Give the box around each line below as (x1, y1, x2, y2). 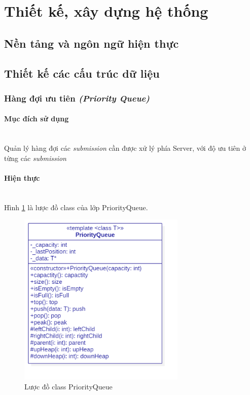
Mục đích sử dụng (4, 113, 69, 124)
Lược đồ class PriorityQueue (24, 381, 113, 391)
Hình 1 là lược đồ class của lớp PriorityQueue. (4, 202, 148, 212)
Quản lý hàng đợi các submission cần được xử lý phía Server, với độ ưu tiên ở (4, 143, 246, 153)
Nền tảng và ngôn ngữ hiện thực (4, 35, 179, 51)
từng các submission (4, 152, 66, 163)
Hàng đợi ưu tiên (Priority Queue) (4, 91, 150, 104)
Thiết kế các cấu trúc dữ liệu (4, 65, 160, 81)
